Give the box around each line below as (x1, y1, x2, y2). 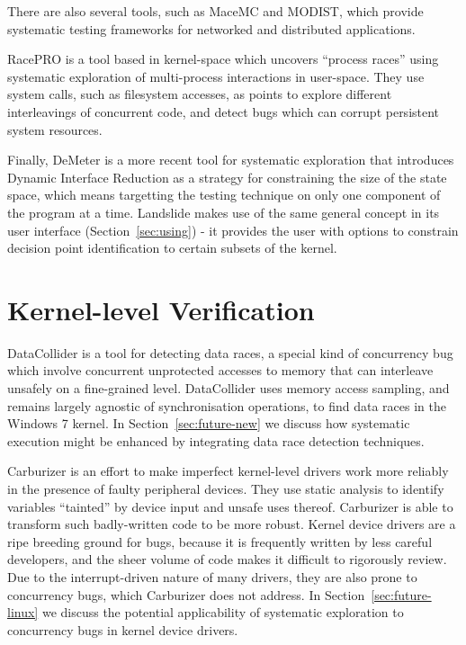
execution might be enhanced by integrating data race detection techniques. (7, 431, 425, 450)
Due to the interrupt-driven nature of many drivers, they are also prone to (7, 567, 417, 586)
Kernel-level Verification (7, 291, 315, 327)
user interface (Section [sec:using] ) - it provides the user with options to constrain (7, 220, 459, 239)
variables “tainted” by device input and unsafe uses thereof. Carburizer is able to (7, 497, 453, 515)
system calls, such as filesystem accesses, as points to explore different (7, 85, 392, 103)
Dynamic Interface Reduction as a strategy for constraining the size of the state (7, 167, 447, 186)
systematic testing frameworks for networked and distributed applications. (7, 19, 416, 38)
